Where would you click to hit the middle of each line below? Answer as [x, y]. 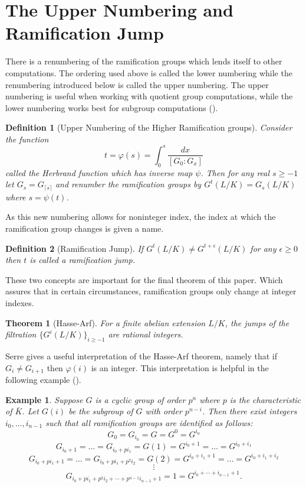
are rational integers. [146, 334]
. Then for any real [235, 172]
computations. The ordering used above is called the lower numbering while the [149, 72]
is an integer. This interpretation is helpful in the [180, 367]
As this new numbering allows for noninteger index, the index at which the [141, 217]
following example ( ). [43, 379]
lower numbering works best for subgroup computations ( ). [112, 107]
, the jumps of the [257, 322]
